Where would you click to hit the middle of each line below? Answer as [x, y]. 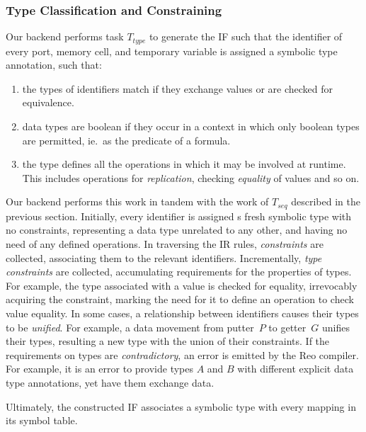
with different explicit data [296, 369]
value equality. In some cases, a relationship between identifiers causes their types [182, 313]
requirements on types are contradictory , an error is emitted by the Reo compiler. [182, 354]
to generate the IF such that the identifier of [246, 36]
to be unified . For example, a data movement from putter [130, 327]
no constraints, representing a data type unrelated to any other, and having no [177, 230]
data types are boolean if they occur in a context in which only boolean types [191, 126]
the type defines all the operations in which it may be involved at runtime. [184, 164]
